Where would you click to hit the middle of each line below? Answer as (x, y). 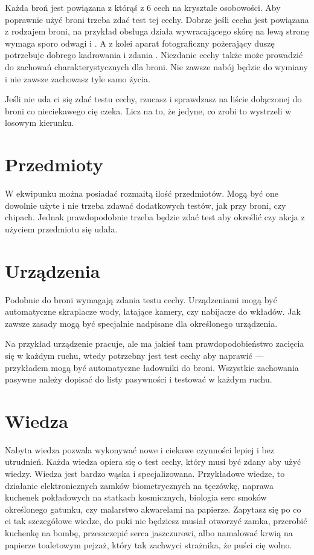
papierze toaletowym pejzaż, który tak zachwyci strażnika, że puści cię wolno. (149, 544)
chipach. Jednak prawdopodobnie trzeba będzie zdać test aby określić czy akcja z (155, 217)
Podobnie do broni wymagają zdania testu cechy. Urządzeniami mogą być (141, 299)
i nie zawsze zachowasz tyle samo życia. (78, 78)
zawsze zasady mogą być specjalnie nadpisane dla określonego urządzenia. (141, 323)
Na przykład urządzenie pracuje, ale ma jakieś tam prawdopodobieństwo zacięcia (155, 343)
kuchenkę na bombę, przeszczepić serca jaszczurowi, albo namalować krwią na (149, 533)
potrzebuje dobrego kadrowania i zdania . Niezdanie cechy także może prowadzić (154, 55)
